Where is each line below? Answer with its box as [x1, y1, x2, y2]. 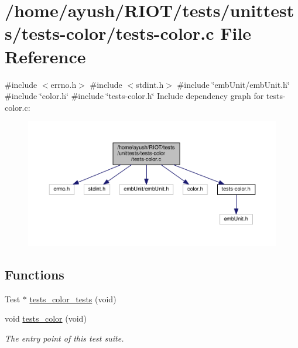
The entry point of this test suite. [5, 332, 124, 344]
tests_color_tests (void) [29, 292, 117, 305]
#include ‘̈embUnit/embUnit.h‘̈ [177, 78, 290, 90]
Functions [5, 265, 64, 283]
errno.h [50, 78, 77, 90]
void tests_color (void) [5, 312, 87, 325]
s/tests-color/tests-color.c [5, 21, 214, 45]
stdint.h [136, 78, 164, 90]
